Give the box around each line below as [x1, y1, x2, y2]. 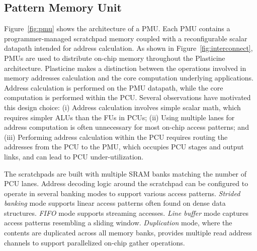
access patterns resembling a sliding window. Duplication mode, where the [4, 217, 232, 228]
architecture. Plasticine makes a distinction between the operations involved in [4, 62, 246, 73]
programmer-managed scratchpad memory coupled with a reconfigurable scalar [4, 33, 247, 43]
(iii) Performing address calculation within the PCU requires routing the [4, 131, 228, 142]
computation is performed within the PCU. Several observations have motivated [4, 92, 251, 103]
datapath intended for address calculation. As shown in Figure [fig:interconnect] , [4, 43, 253, 53]
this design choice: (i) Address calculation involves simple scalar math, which [4, 102, 241, 112]
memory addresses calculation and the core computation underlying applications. [4, 72, 253, 83]
